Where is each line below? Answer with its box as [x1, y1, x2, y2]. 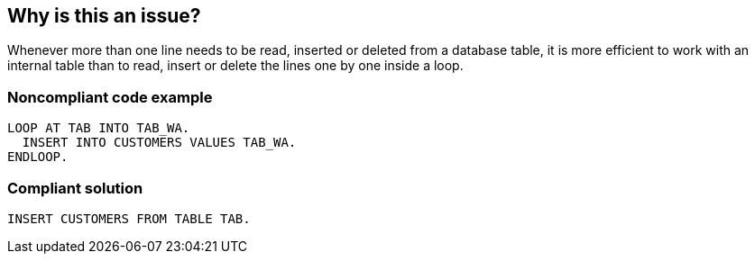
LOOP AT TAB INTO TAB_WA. [7, 121, 190, 136]
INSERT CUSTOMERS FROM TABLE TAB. [7, 211, 251, 226]
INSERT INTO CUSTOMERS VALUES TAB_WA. [22, 135, 297, 150]
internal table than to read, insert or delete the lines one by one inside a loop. [7, 58, 464, 74]
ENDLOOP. [7, 149, 69, 165]
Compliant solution [7, 178, 143, 197]
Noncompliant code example [7, 87, 213, 106]
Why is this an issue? [7, 4, 201, 27]
